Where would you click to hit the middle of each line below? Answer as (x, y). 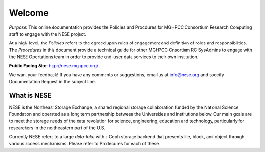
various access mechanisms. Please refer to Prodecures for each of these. (85, 144)
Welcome (29, 13)
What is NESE (30, 96)
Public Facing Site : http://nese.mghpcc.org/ (54, 65)
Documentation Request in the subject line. (53, 82)
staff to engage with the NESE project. (48, 34)
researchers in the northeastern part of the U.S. (57, 128)
